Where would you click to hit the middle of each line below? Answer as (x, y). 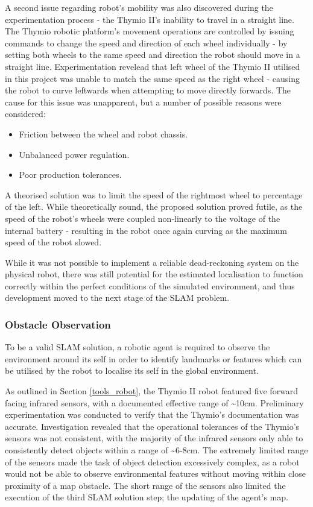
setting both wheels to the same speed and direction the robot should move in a (153, 55)
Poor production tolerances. (70, 175)
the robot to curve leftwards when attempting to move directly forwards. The (148, 90)
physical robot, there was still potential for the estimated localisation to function (154, 274)
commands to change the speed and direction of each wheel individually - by (146, 43)
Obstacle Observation (58, 324)
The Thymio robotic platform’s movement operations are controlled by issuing (150, 31)
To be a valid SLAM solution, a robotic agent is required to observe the (138, 347)
